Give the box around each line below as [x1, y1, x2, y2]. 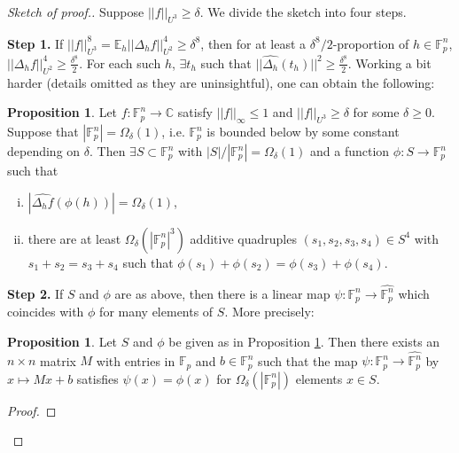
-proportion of [332, 34, 409, 52]
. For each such [79, 53, 161, 72]
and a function [310, 142, 390, 160]
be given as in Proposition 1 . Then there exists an [168, 332, 440, 350]
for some [353, 103, 400, 121]
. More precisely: [224, 302, 315, 321]
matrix [40, 351, 76, 370]
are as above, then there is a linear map [114, 284, 331, 302]
